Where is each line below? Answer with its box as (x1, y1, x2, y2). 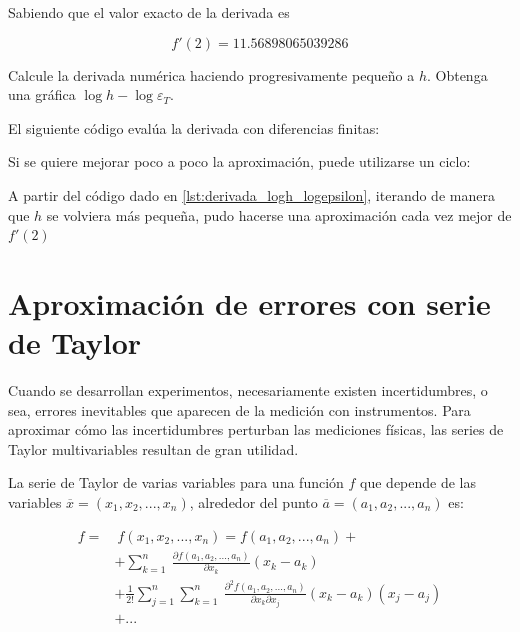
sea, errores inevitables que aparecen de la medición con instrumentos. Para (8, 399, 471, 420)
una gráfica (8, 84, 76, 105)
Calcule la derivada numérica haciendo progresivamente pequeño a (8, 64, 415, 85)
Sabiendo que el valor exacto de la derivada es (8, 2, 290, 22)
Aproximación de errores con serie (8, 282, 491, 323)
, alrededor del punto (189, 492, 318, 513)
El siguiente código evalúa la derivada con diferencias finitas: (8, 117, 380, 138)
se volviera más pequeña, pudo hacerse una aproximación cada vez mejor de (46, 204, 512, 225)
